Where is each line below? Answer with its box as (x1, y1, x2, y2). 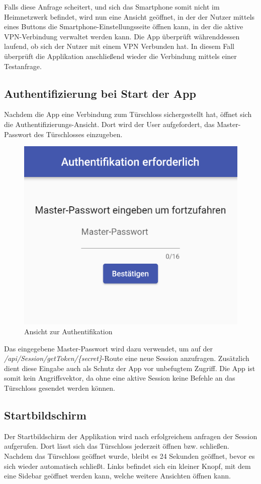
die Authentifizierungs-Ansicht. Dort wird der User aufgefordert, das (4, 118, 215, 129)
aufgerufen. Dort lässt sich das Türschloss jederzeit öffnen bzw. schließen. (4, 441, 229, 451)
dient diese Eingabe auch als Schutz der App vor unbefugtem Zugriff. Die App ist (4, 362, 255, 373)
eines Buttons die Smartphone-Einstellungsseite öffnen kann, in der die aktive (4, 21, 243, 32)
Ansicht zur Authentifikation (24, 326, 113, 337)
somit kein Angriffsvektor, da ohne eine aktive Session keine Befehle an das (4, 373, 235, 383)
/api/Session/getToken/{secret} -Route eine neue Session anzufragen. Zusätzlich (4, 353, 249, 364)
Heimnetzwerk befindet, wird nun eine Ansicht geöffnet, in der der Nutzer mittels (4, 11, 255, 22)
